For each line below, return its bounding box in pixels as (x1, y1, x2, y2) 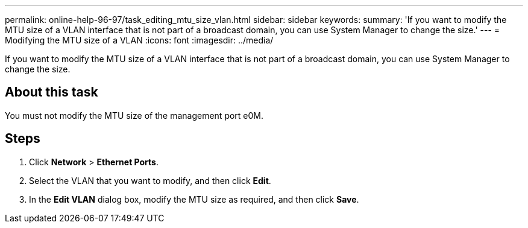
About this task (5, 84, 98, 100)
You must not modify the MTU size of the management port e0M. (5, 110, 264, 121)
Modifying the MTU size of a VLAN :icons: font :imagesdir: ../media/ (5, 35, 274, 45)
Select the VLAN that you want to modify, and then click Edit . (29, 175, 271, 186)
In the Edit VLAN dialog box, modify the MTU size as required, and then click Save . (29, 194, 359, 204)
